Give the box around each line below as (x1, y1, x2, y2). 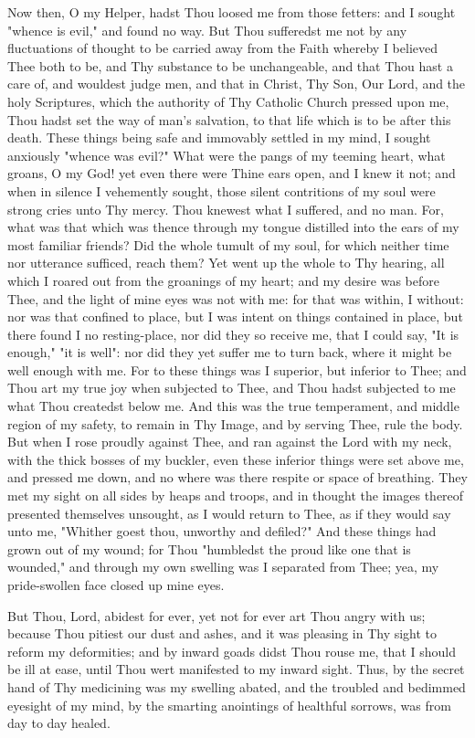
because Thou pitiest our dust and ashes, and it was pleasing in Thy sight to (7, 624, 438, 643)
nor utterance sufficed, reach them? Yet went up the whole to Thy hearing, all (7, 253, 445, 272)
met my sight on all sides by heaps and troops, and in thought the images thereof (7, 486, 464, 505)
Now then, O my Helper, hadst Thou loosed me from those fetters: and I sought (7, 3, 456, 21)
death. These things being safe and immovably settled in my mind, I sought (7, 128, 431, 147)
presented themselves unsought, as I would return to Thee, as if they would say (7, 503, 451, 522)
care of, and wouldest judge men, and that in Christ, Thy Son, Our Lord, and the (7, 74, 466, 93)
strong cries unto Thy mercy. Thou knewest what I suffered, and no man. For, (7, 199, 444, 218)
